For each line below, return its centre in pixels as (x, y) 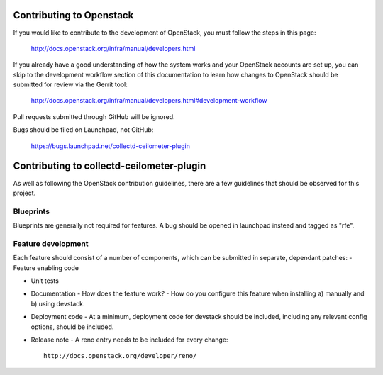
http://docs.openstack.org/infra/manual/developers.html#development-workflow (149, 101)
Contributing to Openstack (73, 15)
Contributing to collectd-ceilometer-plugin (110, 166)
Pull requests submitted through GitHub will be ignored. (94, 116)
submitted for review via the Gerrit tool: (70, 84)
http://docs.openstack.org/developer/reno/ (120, 356)
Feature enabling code (46, 268)
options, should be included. (72, 327)
